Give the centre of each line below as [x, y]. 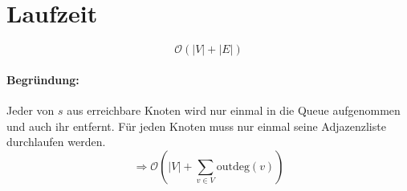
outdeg [233, 167]
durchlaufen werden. [56, 142]
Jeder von [31, 110]
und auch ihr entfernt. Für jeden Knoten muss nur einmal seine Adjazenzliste [196, 126]
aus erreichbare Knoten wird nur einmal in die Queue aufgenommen [234, 110]
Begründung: [43, 79]
